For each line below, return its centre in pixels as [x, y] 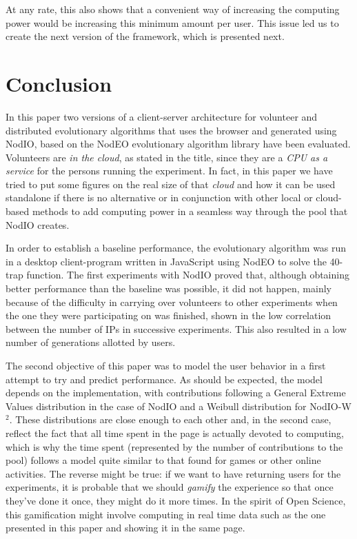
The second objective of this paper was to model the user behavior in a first [166, 365]
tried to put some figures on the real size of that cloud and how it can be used [171, 184]
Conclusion [59, 83]
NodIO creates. [38, 224]
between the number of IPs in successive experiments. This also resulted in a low [176, 328]
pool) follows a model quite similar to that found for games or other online [163, 460]
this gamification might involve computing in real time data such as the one [166, 514]
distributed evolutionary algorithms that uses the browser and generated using [171, 130]
